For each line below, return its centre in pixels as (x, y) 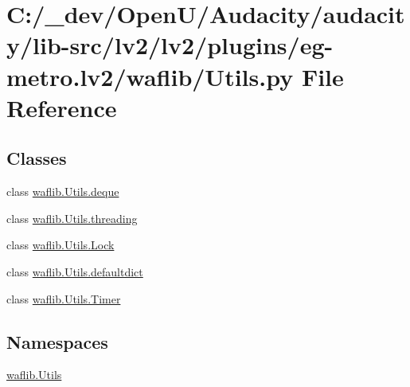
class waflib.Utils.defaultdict (75, 271)
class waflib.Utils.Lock (61, 245)
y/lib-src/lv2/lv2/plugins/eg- (170, 45)
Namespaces (57, 341)
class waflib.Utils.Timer (64, 298)
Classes (37, 158)
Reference (62, 107)
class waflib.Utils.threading (72, 218)
